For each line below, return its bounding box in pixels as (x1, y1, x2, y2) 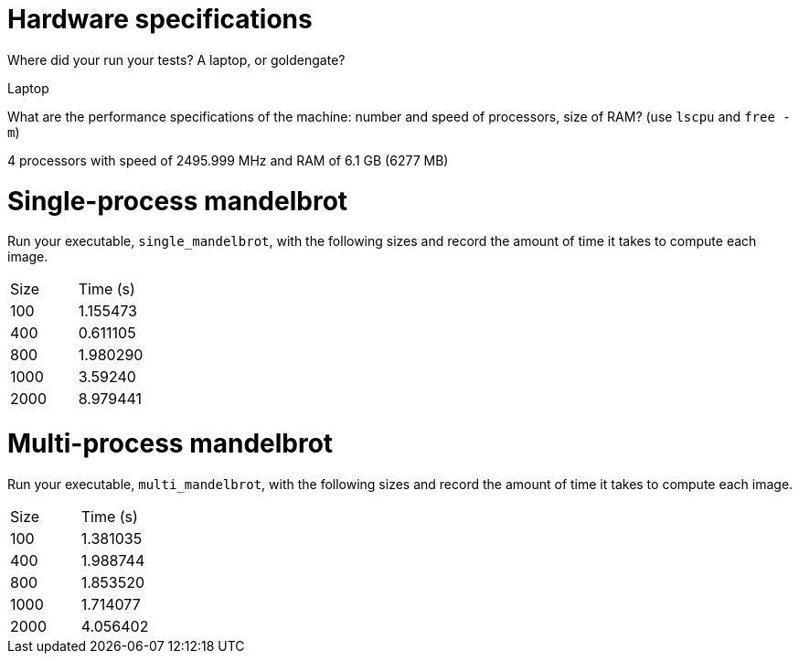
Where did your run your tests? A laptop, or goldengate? (7, 51, 346, 68)
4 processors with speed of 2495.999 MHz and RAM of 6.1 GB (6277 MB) (7, 152, 449, 168)
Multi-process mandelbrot (7, 428, 334, 459)
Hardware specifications (7, 4, 313, 35)
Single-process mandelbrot (7, 185, 348, 217)
